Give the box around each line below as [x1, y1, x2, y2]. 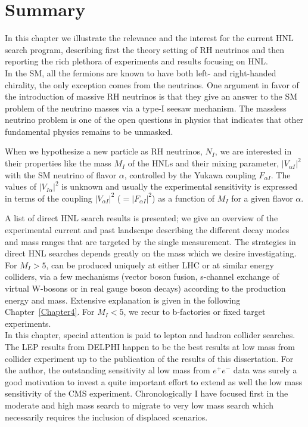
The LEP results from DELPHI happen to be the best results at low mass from [5, 340, 295, 352]
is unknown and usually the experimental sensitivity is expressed [61, 180, 298, 193]
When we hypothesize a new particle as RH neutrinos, [5, 145, 203, 157]
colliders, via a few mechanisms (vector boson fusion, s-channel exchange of [5, 270, 279, 283]
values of [5, 180, 36, 193]
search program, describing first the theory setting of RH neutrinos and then [5, 43, 285, 55]
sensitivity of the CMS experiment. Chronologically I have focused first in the [5, 387, 288, 400]
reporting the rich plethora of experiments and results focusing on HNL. [5, 55, 268, 67]
